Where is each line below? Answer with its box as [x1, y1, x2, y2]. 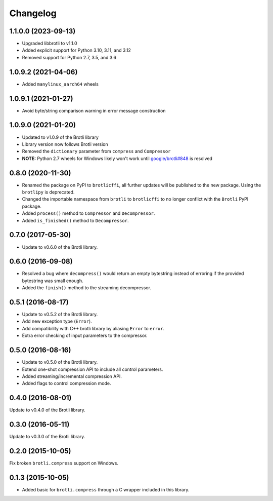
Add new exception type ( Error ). [22, 318, 92, 324]
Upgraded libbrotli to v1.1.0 [22, 41, 77, 47]
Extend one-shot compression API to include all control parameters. [22, 366, 163, 372]
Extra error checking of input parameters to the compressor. [22, 332, 148, 339]
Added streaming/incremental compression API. [22, 373, 122, 379]
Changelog [9, 8, 57, 19]
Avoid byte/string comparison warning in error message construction [22, 107, 166, 113]
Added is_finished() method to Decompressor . [22, 217, 129, 223]
